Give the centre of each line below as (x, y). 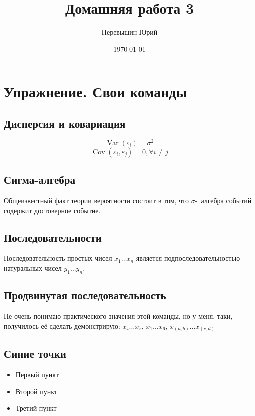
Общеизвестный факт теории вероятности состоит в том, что (97, 200)
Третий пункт (36, 408)
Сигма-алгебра (40, 180)
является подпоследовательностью (188, 258)
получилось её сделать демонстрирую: (62, 326)
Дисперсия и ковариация (65, 123)
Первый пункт (37, 374)
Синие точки (35, 353)
